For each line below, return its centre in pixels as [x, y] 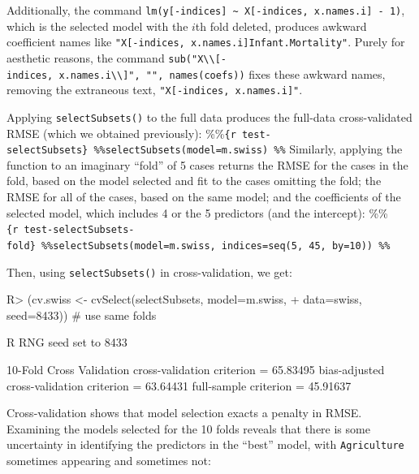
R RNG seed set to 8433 [67, 342]
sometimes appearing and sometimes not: [109, 460]
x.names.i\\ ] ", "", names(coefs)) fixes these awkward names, [222, 73]
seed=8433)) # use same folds [82, 315]
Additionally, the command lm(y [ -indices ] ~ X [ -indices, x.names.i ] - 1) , [206, 10]
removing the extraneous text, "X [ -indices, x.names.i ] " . [155, 90]
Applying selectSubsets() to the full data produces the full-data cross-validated [209, 116]
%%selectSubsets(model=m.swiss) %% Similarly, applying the [248, 149]
